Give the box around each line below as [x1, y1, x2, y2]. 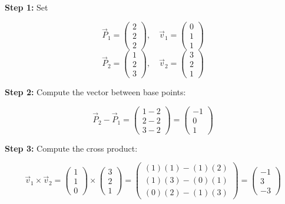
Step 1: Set [5, 1, 48, 13]
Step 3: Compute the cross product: [5, 142, 138, 154]
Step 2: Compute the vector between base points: [5, 85, 186, 98]
